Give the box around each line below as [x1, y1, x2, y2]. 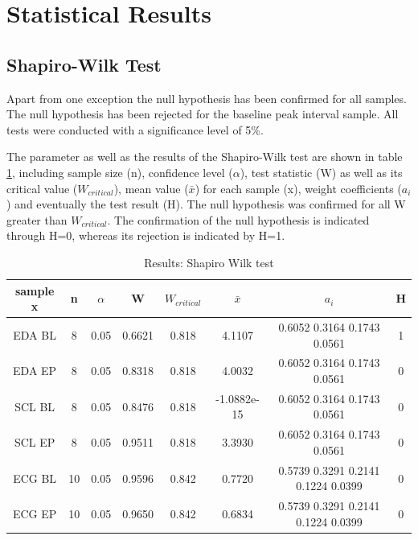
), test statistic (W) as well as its [240, 163, 403, 180]
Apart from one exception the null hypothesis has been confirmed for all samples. [6, 89, 407, 106]
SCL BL [14, 398, 55, 414]
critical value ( [6, 179, 78, 196]
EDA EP [13, 362, 57, 379]
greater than [6, 211, 68, 228]
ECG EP [12, 505, 57, 521]
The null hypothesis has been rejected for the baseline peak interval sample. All [6, 105, 399, 122]
